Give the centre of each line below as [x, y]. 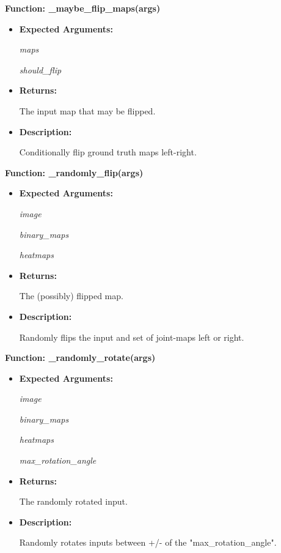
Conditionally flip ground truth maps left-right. [108, 152]
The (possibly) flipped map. [71, 296]
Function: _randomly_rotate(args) [80, 358]
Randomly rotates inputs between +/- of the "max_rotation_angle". [148, 542]
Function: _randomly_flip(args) [74, 172]
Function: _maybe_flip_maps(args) [83, 8]
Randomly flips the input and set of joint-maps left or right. [132, 337]
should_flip [40, 69]
